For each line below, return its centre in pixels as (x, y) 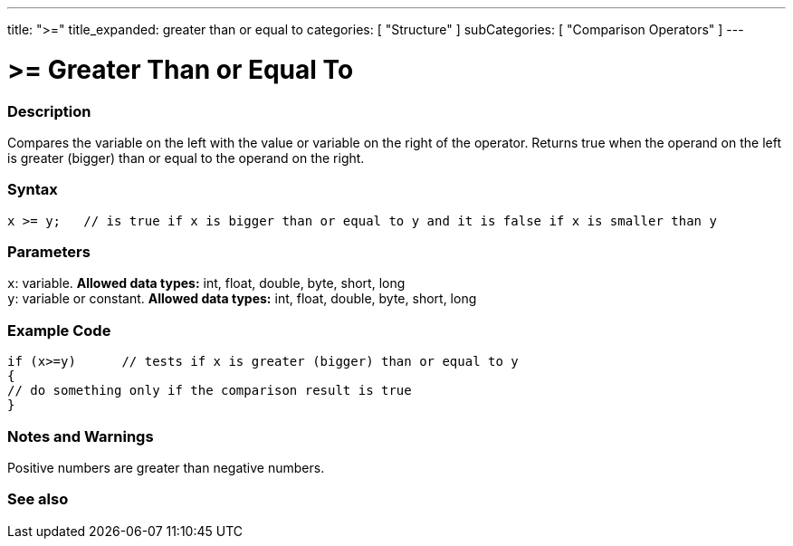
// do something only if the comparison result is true (210, 391)
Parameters (49, 252)
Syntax (33, 190)
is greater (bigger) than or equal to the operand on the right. (186, 158)
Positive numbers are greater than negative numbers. (166, 467)
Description (49, 111)
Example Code (59, 330)
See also (38, 499)
